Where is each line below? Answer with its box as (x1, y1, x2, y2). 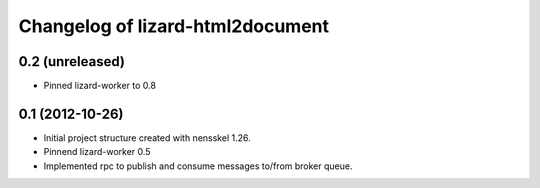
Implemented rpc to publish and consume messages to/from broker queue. (43, 160, 353, 172)
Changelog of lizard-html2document (18, 15, 330, 37)
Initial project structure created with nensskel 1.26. (43, 131, 251, 144)
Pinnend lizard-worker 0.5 (43, 146, 151, 158)
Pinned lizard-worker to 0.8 (43, 80, 157, 92)
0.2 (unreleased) (18, 53, 125, 70)
